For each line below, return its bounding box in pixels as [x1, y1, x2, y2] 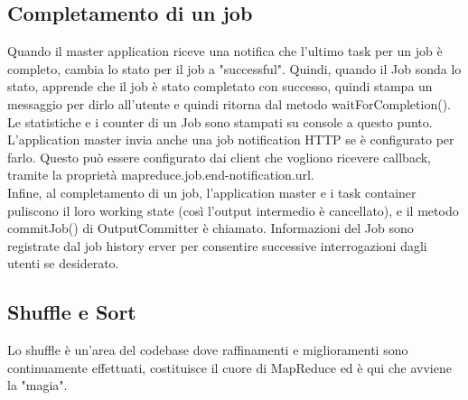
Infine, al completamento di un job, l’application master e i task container [7, 182, 417, 201]
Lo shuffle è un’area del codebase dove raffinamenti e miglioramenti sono [7, 340, 408, 359]
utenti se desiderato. [7, 254, 119, 273]
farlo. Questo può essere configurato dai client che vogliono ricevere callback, [7, 147, 432, 166]
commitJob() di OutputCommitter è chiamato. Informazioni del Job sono [7, 219, 414, 237]
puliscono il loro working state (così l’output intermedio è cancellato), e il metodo [7, 200, 459, 219]
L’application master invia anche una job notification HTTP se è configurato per [7, 130, 454, 149]
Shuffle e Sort [7, 298, 136, 326]
